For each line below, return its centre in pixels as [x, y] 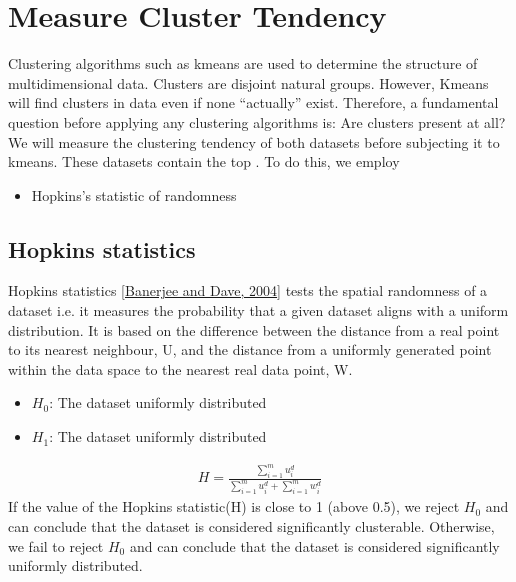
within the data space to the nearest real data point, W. [180, 368]
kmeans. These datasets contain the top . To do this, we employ [204, 161]
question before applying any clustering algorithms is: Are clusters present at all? [257, 121]
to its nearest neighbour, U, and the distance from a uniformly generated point [250, 349]
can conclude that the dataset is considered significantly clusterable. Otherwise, [251, 525]
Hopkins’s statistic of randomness [134, 194]
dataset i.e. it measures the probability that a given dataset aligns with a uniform [258, 310]
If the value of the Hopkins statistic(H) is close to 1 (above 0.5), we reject [234, 506]
